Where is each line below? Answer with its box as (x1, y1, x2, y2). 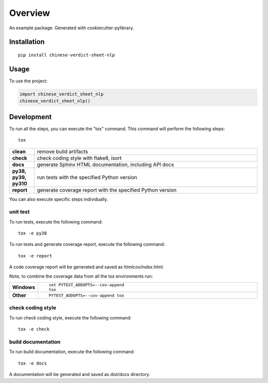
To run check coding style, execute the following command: (9, 314, 132, 320)
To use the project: (9, 77, 48, 84)
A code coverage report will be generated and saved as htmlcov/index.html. (9, 264, 164, 270)
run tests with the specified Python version (37, 174, 137, 181)
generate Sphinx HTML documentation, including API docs (37, 161, 174, 168)
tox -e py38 (18, 230, 47, 236)
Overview (9, 7, 50, 18)
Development (9, 112, 52, 121)
